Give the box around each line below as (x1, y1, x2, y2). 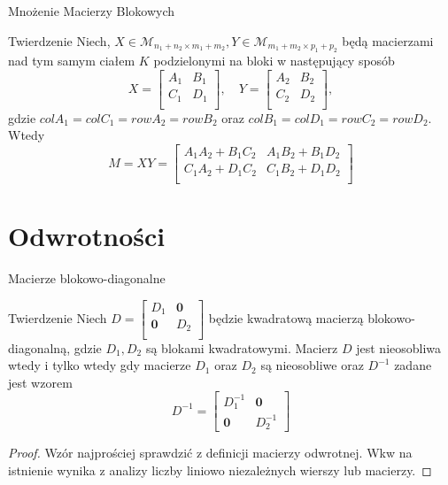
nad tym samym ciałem (8, 51, 135, 69)
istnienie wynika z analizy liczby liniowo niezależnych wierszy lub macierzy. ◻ (8, 460, 432, 479)
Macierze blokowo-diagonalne (8, 268, 166, 287)
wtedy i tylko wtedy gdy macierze (8, 356, 191, 374)
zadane (394, 356, 432, 374)
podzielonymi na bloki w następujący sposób (153, 51, 395, 69)
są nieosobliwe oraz (260, 356, 364, 374)
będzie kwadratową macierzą (208, 308, 364, 327)
